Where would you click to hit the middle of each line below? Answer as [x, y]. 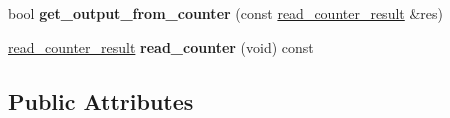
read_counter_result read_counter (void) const [161, 46]
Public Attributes [101, 100]
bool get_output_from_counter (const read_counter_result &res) [225, 13]
